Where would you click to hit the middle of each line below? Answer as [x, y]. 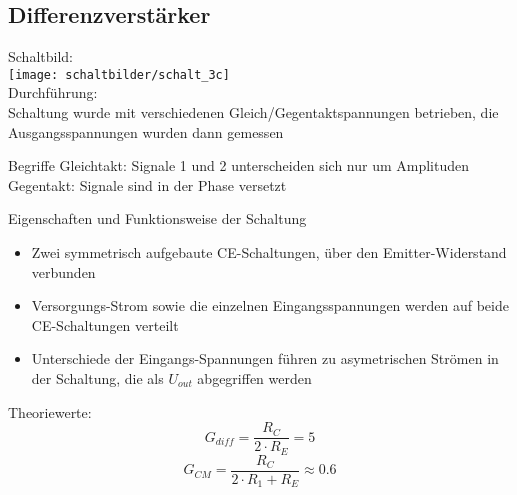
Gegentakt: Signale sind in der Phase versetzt [147, 184]
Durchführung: [53, 92]
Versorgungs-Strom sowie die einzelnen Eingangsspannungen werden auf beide [270, 305]
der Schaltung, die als [97, 377]
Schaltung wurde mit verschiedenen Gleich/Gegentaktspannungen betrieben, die [253, 112]
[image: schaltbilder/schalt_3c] [119, 74]
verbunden [63, 271]
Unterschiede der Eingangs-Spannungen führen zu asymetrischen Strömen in [265, 358]
